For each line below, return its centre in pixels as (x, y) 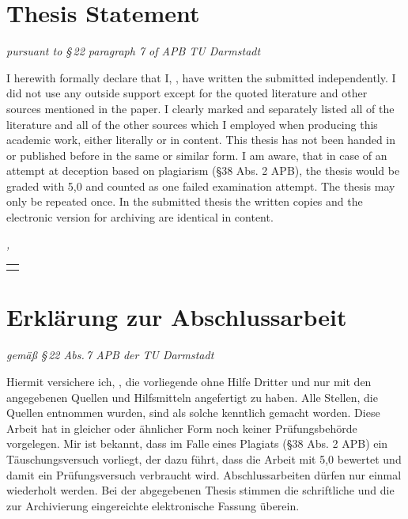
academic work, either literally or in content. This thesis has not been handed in (201, 140)
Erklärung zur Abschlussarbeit (177, 317)
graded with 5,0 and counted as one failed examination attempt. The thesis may (201, 186)
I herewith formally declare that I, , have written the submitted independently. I (201, 77)
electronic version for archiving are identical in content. (140, 217)
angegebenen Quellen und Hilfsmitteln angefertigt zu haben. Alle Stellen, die (192, 397)
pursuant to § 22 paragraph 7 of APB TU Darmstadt (134, 51)
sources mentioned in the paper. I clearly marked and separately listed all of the (200, 108)
